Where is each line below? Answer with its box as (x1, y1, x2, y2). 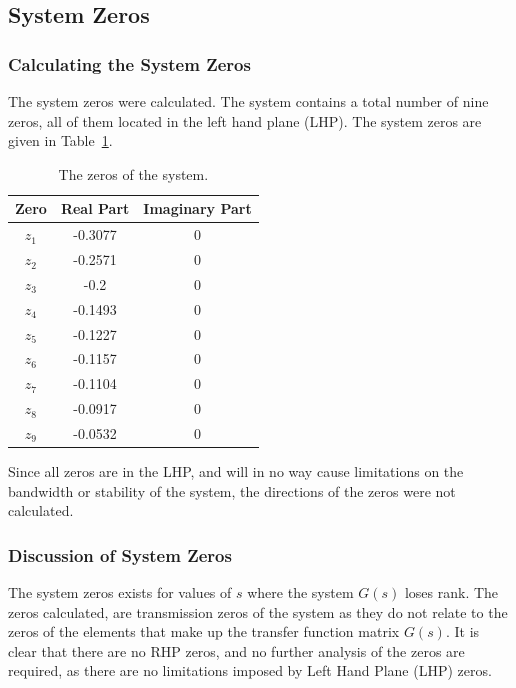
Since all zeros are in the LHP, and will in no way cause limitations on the (8, 461, 464, 482)
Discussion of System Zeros (8, 542, 232, 567)
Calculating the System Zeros (8, 51, 251, 76)
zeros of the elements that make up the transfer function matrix (8, 621, 400, 642)
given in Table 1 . (8, 130, 113, 151)
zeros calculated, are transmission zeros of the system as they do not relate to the (8, 601, 508, 622)
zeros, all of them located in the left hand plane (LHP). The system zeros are (8, 110, 482, 131)
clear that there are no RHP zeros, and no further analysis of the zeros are (8, 640, 465, 661)
